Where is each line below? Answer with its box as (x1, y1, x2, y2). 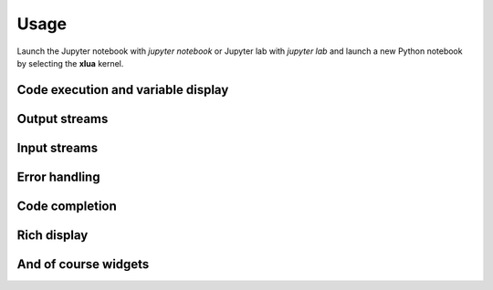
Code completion (16, 198, 118, 213)
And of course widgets (16, 256, 150, 272)
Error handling (16, 169, 100, 184)
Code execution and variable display (16, 82, 229, 98)
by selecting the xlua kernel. (16, 57, 124, 68)
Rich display (16, 227, 89, 243)
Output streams (16, 110, 109, 127)
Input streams (16, 140, 99, 155)
